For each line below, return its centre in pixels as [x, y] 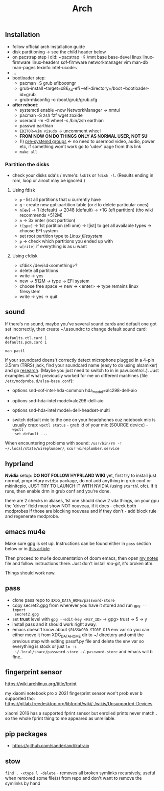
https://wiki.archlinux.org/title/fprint [41, 684]
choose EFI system [39, 230]
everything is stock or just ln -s [44, 646]
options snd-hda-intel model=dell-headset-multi [61, 410]
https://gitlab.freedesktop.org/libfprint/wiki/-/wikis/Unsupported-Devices [79, 704]
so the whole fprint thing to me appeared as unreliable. [60, 718]
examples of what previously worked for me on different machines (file [76, 375]
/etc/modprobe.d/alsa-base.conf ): [39, 381]
